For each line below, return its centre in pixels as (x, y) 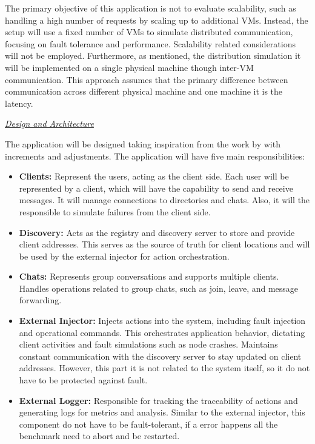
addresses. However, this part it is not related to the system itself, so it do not (164, 368)
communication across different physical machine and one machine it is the (144, 91)
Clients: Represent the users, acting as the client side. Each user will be (154, 176)
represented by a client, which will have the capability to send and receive (156, 188)
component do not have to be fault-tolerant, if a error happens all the (148, 424)
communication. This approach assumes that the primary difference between (147, 79)
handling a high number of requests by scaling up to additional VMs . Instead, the (157, 20)
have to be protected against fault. (83, 380)
